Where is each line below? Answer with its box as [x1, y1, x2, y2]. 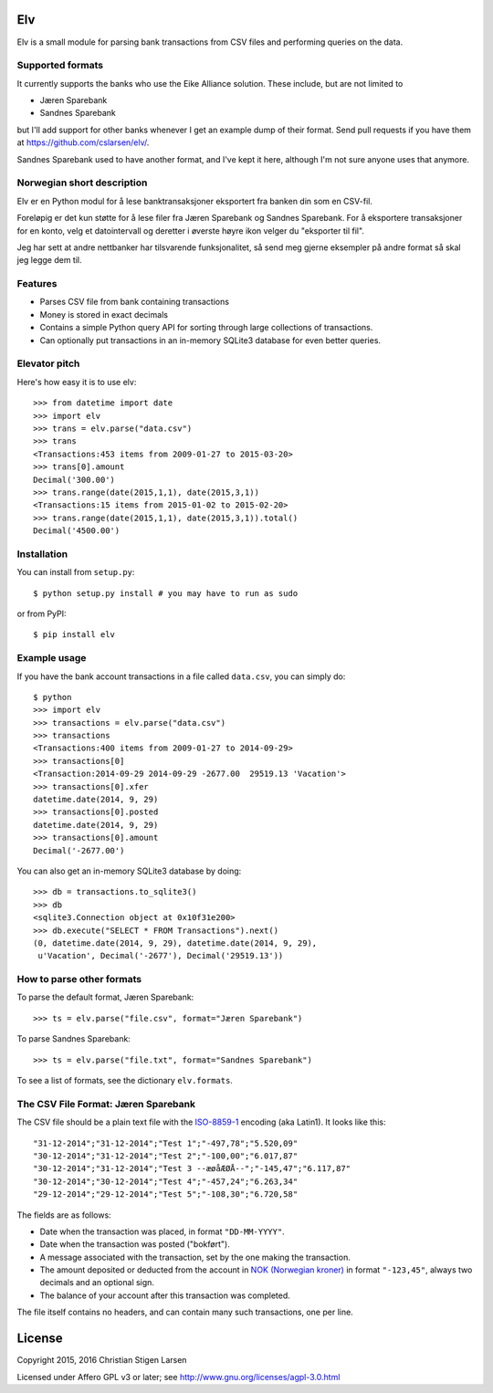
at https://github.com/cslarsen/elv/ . [16, 137, 150, 148]
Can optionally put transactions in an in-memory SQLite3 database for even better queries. [39, 334, 382, 346]
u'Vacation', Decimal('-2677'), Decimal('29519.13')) [37, 950, 284, 961]
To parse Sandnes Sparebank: [16, 1033, 131, 1044]
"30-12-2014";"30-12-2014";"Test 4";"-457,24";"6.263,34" [33, 1176, 299, 1187]
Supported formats [16, 59, 104, 72]
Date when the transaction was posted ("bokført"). [39, 1239, 230, 1250]
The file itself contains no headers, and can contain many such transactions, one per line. [16, 1306, 353, 1318]
